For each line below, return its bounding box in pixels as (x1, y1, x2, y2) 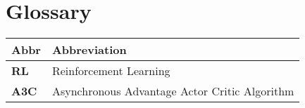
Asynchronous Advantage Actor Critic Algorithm (51, 83, 294, 100)
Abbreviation (51, 41, 127, 58)
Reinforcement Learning (51, 62, 170, 79)
